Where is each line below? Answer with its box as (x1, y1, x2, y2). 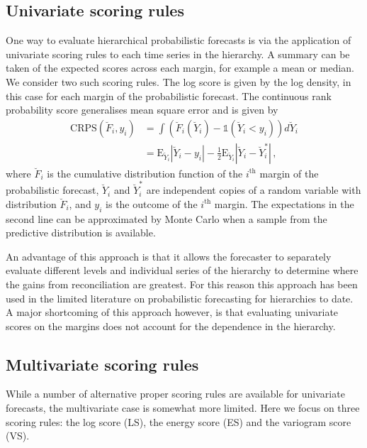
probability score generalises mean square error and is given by (6, 102, 278, 117)
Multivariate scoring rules (6, 353, 199, 375)
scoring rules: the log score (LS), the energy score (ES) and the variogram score (6, 414, 351, 429)
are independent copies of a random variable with (146, 182, 361, 197)
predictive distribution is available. (6, 225, 156, 240)
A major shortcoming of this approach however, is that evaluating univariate (6, 305, 339, 319)
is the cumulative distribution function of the (47, 165, 243, 180)
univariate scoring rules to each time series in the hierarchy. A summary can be (6, 46, 350, 61)
